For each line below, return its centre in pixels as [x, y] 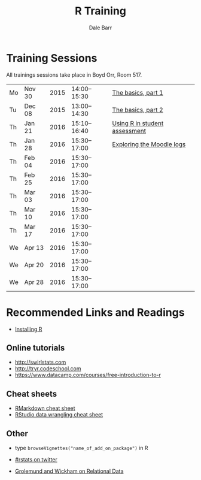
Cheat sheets [32, 394]
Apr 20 [34, 265]
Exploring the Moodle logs [149, 144]
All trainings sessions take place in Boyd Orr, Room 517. [74, 75]
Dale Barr [100, 28]
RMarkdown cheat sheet [45, 408]
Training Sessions [52, 58]
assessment [129, 131]
